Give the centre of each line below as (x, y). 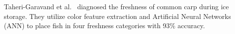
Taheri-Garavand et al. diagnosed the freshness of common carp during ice (117, 6)
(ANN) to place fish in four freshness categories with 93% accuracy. (105, 25)
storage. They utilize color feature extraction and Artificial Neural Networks (117, 16)
